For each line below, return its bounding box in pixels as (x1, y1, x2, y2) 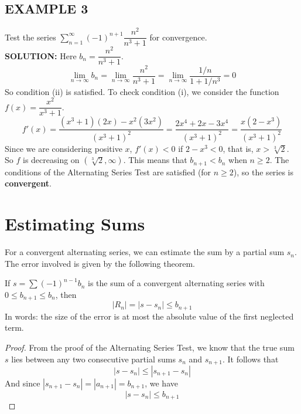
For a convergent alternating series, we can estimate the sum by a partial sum (5, 246, 285, 258)
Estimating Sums (5, 212, 145, 236)
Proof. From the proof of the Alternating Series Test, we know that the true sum (5, 341, 295, 353)
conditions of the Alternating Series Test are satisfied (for (5, 165, 211, 178)
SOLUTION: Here (5, 49, 77, 62)
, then (55, 288, 77, 300)
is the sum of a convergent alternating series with (88, 277, 265, 289)
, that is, (223, 142, 254, 154)
